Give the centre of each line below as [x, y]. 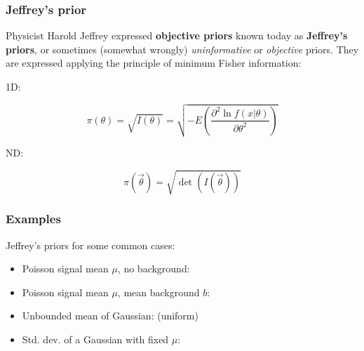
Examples [33, 219]
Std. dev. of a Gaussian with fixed [95, 339]
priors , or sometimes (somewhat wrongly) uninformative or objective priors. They [182, 49]
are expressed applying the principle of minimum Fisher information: [154, 63]
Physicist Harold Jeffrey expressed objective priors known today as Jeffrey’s [177, 35]
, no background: [154, 269]
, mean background [159, 292]
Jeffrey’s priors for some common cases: [90, 245]
